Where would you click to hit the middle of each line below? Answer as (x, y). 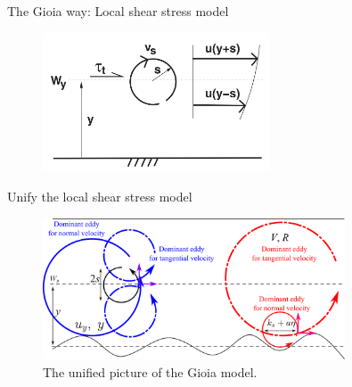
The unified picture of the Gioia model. (150, 371)
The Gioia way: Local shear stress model (118, 11)
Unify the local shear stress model (100, 197)
